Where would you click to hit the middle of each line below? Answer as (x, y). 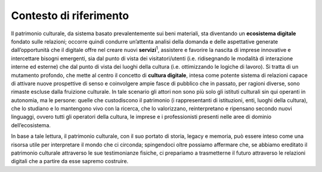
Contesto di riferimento (70, 16)
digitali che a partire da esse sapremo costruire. (70, 161)
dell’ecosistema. (31, 125)
